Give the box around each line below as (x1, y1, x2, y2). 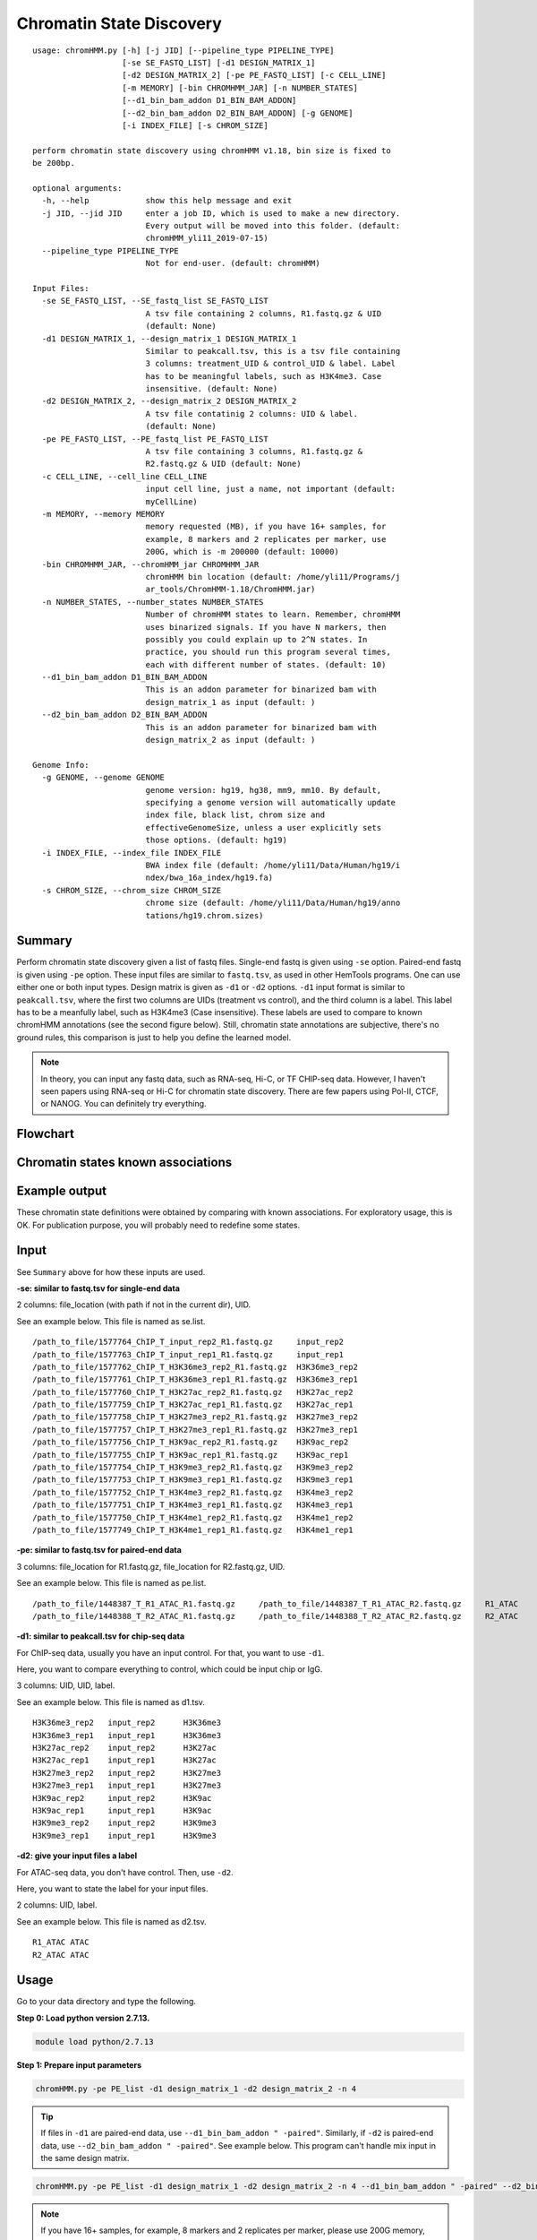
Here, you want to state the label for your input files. (16, 1882, 209, 1894)
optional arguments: (32, 183, 123, 193)
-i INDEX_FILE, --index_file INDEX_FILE (41, 848, 222, 857)
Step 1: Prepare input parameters (16, 2059, 142, 2070)
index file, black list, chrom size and (145, 810, 326, 820)
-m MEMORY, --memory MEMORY (41, 509, 166, 519)
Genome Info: (32, 760, 89, 770)
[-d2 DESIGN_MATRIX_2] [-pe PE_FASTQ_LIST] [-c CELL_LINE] (122, 70, 387, 81)
